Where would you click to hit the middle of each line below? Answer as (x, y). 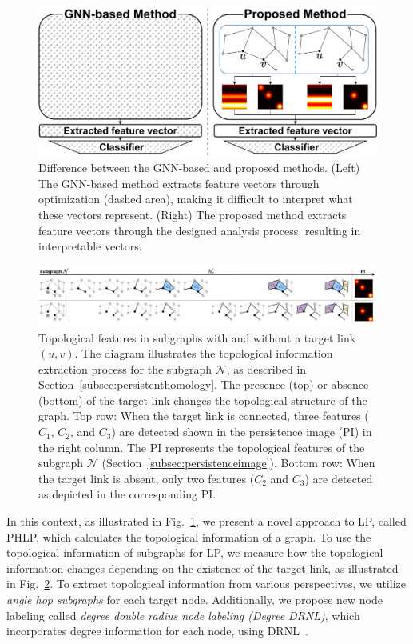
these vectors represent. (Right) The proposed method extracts (193, 214)
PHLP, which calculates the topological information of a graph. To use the (189, 536)
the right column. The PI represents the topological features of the (202, 447)
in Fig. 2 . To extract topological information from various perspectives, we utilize (206, 584)
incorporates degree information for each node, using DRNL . (157, 631)
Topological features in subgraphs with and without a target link (197, 337)
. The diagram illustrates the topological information (204, 353)
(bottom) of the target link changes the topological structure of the (203, 400)
